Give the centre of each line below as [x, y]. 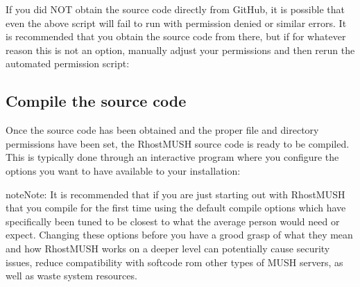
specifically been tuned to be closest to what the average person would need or [173, 221]
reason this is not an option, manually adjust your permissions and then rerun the [180, 50]
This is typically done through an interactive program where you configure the [172, 157]
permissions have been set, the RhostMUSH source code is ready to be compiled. [178, 143]
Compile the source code [96, 101]
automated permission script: [68, 63]
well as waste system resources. [71, 276]
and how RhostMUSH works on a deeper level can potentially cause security [168, 248]
